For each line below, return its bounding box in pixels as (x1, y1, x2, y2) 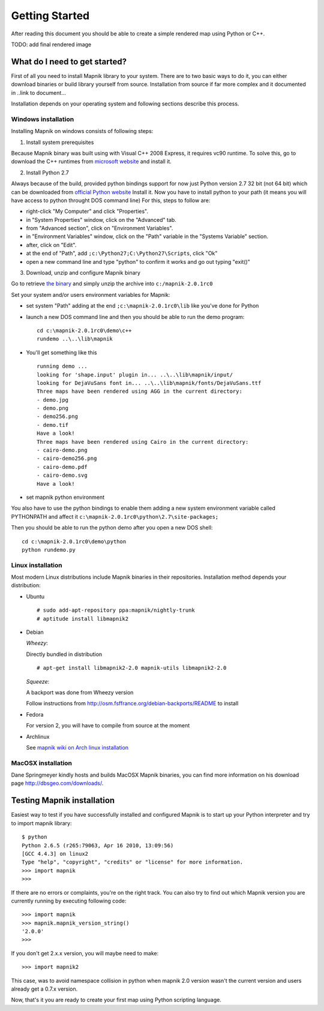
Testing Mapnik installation (11, 795, 115, 806)
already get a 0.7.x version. (11, 985, 78, 992)
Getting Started (11, 9, 90, 22)
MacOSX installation (11, 759, 72, 767)
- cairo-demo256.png (37, 455, 97, 462)
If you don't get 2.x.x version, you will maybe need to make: (11, 949, 159, 956)
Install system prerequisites (26, 139, 94, 146)
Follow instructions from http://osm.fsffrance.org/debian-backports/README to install (26, 700, 239, 707)
